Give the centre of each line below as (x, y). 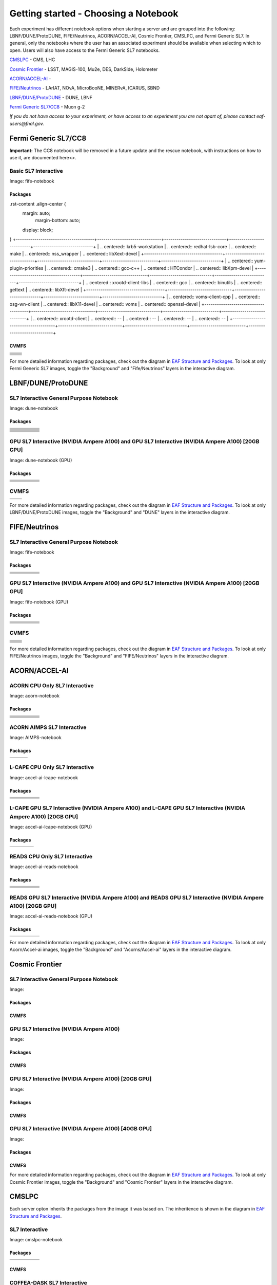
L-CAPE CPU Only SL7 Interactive (52, 767)
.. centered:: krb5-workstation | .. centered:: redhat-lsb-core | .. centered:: (178, 246)
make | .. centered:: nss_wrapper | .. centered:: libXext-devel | (75, 254)
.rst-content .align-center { (38, 204)
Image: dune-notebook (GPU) (41, 460)
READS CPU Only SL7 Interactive (51, 856)
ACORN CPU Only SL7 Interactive (52, 685)
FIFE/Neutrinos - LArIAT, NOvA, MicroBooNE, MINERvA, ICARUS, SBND (85, 88)
